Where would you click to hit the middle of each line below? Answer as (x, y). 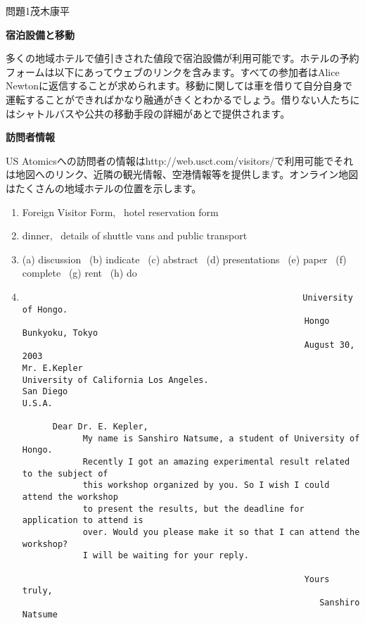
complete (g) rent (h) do (79, 273)
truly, (37, 591)
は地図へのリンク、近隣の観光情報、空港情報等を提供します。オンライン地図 (182, 174)
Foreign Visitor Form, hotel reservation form (120, 212)
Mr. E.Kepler (52, 368)
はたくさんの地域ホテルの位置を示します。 (104, 188)
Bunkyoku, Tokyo (60, 333)
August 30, (329, 345)
